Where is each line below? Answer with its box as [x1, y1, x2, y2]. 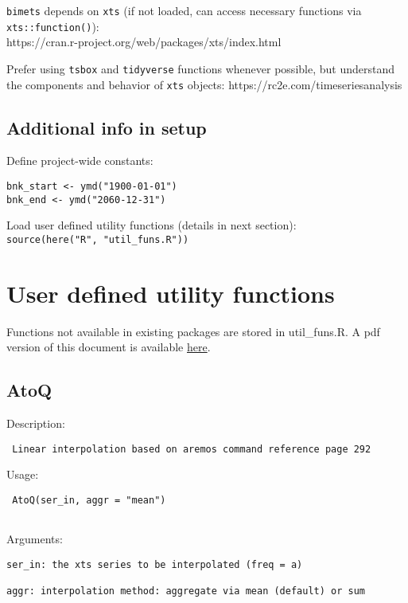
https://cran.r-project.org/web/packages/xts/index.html [6, 33, 282, 50]
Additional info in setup [6, 115, 207, 139]
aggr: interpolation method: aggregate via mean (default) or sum [6, 585, 366, 597]
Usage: [6, 466, 39, 483]
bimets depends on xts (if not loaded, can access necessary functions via [6, 2, 362, 18]
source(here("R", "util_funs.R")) [6, 233, 189, 245]
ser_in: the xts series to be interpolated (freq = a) [6, 558, 303, 570]
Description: [6, 415, 65, 432]
